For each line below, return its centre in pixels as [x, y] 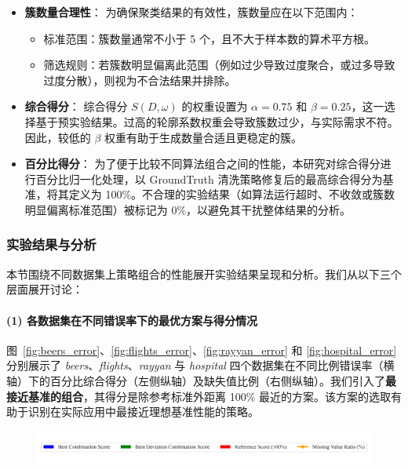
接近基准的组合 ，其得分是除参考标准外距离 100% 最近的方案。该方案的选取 [199, 396]
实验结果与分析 [51, 244]
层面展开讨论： [45, 289]
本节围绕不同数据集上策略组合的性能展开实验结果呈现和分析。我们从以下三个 [204, 273]
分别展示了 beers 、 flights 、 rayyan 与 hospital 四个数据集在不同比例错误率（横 [200, 365]
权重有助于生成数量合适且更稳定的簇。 [204, 137]
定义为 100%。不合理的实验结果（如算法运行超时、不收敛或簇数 [232, 194]
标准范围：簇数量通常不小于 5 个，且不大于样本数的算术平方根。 [209, 38]
